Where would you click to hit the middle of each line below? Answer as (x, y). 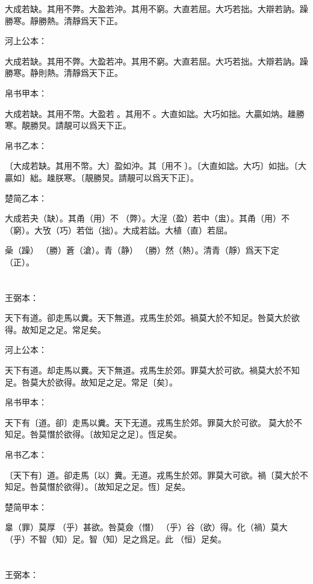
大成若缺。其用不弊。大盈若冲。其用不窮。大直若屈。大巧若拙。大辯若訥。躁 (156, 61)
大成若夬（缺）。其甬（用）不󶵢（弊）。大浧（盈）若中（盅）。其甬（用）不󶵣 (148, 218)
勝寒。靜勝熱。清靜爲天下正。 (64, 20)
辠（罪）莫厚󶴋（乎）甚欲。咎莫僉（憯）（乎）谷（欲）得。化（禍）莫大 (146, 527)
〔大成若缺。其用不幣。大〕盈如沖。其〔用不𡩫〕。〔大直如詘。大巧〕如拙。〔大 (156, 166)
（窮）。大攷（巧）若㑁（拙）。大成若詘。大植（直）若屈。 (119, 230)
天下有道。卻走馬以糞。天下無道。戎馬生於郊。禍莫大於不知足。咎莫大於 (148, 318)
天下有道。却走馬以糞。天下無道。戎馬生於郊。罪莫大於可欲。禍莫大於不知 (152, 370)
